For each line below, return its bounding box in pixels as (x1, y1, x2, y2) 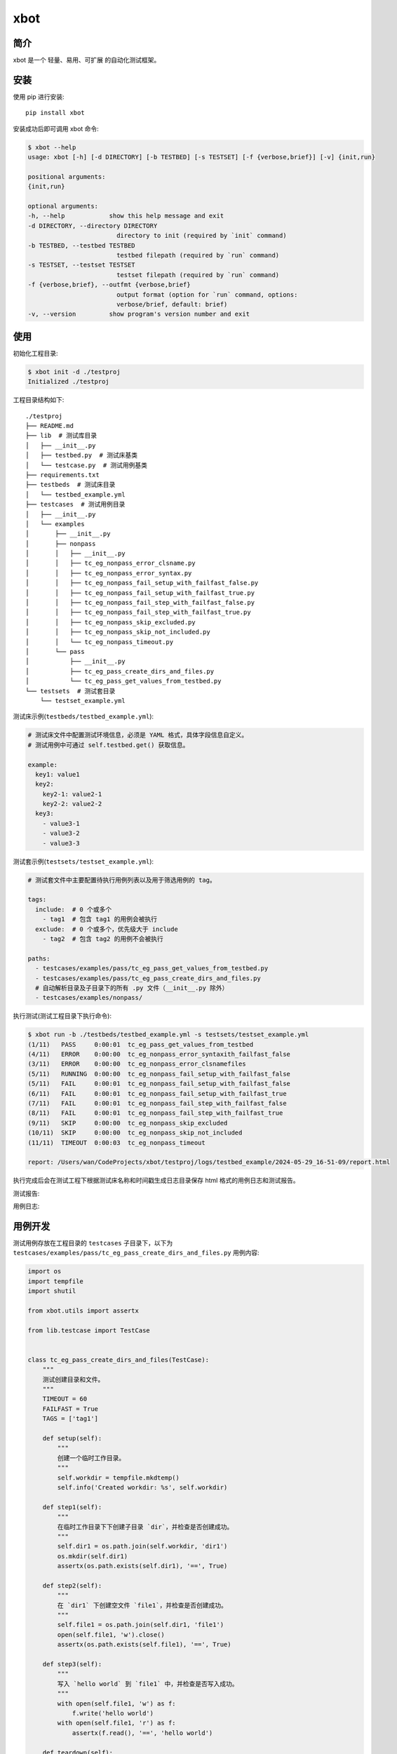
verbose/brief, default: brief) (116, 300, 228, 308)
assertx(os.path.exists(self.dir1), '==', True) (57, 1562, 228, 1570)
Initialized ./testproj (27, 377, 110, 386)
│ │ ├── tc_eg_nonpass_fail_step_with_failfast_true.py (25, 608, 252, 617)
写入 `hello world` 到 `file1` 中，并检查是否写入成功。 (57, 1680, 238, 1687)
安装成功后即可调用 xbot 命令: (13, 124, 100, 133)
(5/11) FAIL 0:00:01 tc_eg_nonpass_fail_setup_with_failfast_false (27, 1080, 291, 1087)
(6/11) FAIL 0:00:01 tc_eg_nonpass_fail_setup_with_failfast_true (27, 1090, 287, 1097)
